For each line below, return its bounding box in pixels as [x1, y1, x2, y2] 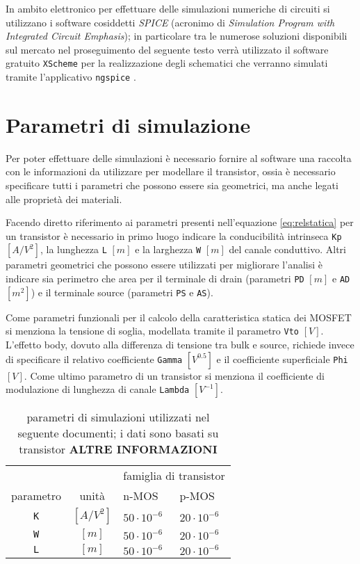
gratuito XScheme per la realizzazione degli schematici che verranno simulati [6, 56, 328, 70]
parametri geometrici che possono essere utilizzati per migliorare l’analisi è [6, 257, 323, 272]
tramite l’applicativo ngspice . [6, 70, 136, 84]
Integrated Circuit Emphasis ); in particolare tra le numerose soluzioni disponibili [6, 29, 347, 43]
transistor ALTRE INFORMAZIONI [19, 441, 218, 458]
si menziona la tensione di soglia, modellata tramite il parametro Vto [6, 323, 299, 338]
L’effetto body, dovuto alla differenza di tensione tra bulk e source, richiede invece [6, 337, 354, 351]
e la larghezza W [135, 242, 202, 257]
